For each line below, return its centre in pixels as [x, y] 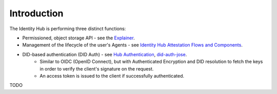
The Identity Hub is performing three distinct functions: [68, 29]
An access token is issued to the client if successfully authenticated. [112, 76]
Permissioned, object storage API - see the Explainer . [79, 38]
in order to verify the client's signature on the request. [97, 68]
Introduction [36, 13]
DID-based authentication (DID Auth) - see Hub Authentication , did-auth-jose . [105, 54]
